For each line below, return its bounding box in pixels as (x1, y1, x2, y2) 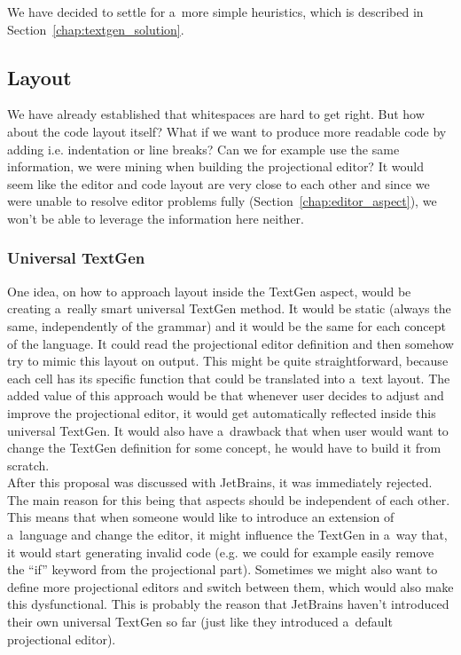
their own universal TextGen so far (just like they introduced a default (7, 612, 393, 631)
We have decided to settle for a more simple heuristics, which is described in (7, 3, 424, 20)
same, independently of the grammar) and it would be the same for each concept (7, 316, 446, 335)
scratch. (7, 455, 50, 474)
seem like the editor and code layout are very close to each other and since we (7, 174, 430, 193)
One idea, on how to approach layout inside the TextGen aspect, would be (7, 281, 411, 300)
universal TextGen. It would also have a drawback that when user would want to (7, 421, 449, 439)
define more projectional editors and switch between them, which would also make (7, 577, 454, 596)
